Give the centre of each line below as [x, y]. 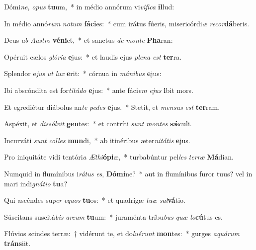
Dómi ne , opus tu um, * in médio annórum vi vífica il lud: [89, 6]
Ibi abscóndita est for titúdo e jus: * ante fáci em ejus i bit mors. [99, 90]
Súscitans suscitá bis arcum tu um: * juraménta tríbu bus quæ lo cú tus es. [114, 216]
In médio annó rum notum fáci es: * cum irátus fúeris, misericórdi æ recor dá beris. [127, 23]
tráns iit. [17, 243]
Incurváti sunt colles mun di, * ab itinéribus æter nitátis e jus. [97, 140]
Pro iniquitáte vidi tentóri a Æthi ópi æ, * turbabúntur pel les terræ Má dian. [119, 157]
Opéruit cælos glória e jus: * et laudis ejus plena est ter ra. [93, 56]
